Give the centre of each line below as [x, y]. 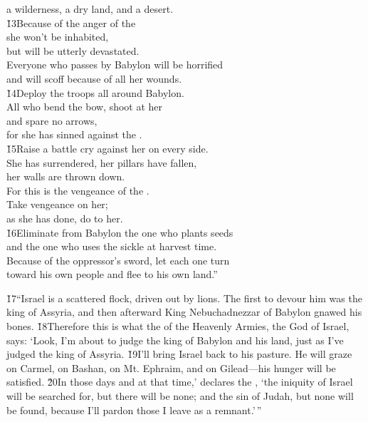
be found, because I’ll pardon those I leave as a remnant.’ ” [134, 410]
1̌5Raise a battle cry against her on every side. [107, 148]
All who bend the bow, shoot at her [85, 107]
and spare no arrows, [52, 120]
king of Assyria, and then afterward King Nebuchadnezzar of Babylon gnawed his [184, 312]
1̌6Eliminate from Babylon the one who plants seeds [120, 232]
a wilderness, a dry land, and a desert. [90, 9]
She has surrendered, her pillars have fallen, [102, 162]
